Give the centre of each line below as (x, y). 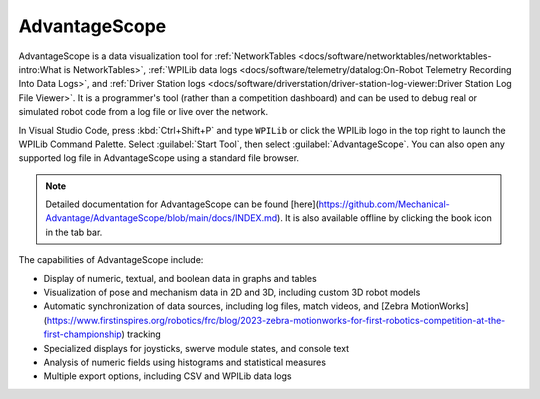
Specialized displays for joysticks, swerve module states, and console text (196, 348)
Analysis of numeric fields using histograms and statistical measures (185, 362)
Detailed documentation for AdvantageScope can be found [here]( (182, 204)
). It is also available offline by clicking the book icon (384, 218)
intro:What (40, 69)
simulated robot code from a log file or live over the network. (143, 112)
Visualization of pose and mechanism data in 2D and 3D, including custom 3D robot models (232, 292)
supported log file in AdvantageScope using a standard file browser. (159, 158)
